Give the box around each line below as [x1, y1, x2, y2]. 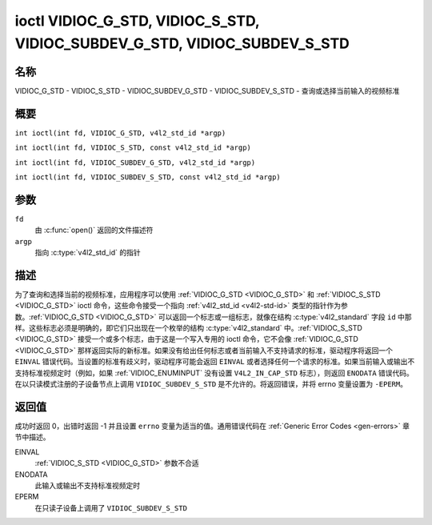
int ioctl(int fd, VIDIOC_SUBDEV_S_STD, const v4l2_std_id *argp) [14, 172, 282, 182]
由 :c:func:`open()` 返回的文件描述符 [34, 225, 154, 235]
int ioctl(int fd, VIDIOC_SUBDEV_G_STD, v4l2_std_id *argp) [14, 158, 256, 167]
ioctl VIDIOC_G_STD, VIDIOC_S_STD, [14, 12, 260, 30]
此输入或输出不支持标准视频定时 [34, 480, 140, 490]
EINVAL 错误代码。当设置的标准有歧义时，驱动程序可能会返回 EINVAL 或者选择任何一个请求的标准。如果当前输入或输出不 [14, 357, 415, 367]
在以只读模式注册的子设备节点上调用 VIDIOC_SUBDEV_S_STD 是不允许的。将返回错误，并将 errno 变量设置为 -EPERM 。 [14, 379, 408, 389]
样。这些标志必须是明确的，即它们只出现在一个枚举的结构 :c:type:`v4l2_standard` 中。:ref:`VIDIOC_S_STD [14, 323, 363, 333]
